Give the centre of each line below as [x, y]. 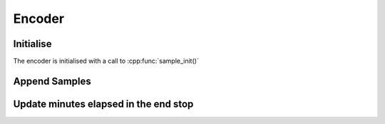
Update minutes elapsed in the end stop [103, 104]
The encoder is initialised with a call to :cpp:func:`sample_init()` [106, 61]
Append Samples [52, 81]
